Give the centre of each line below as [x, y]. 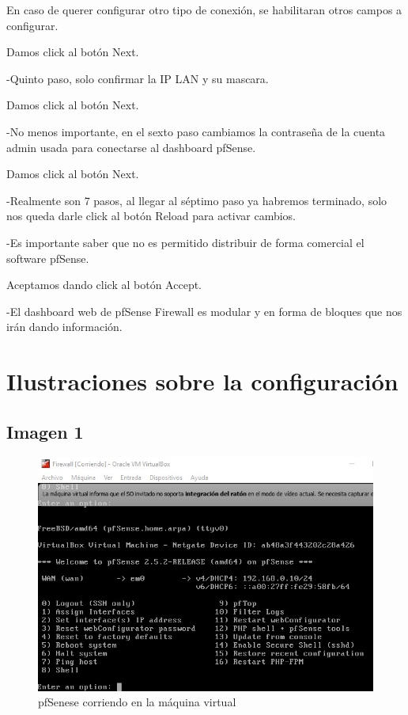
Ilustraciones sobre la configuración [202, 381]
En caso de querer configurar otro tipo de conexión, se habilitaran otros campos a [204, 10]
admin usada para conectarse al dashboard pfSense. [131, 147]
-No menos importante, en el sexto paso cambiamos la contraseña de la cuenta [196, 131]
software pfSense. [48, 258]
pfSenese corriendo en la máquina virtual [137, 702]
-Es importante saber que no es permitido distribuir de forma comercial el [185, 242]
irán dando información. [64, 327]
